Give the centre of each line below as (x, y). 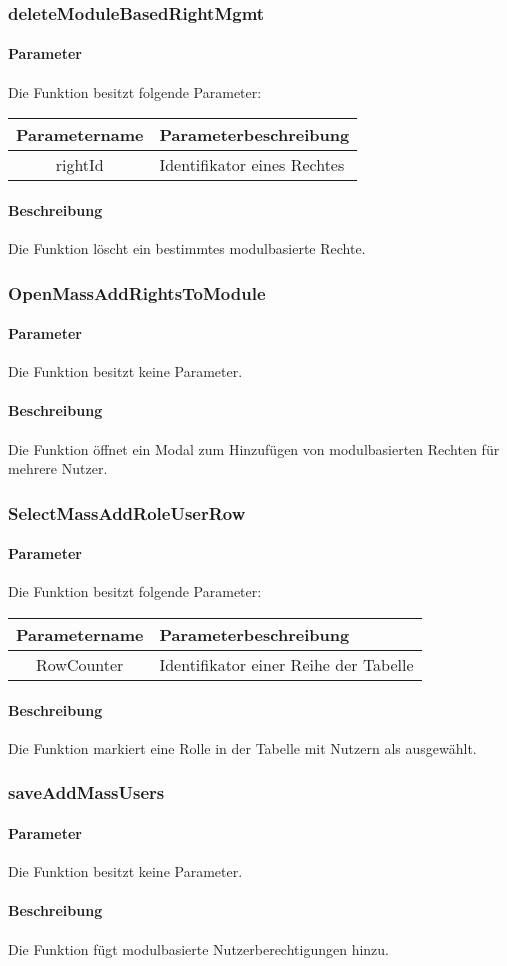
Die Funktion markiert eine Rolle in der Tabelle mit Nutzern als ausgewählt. (242, 747)
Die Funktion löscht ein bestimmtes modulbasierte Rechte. (187, 248)
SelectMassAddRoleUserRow (127, 512)
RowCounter (80, 665)
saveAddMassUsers (86, 792)
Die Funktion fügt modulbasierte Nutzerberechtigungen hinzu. (198, 948)
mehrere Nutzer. (58, 468)
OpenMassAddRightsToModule (137, 292)
